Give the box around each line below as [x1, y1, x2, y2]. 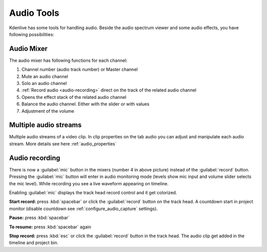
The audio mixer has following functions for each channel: [9, 57, 128, 63]
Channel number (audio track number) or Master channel [21, 67, 138, 73]
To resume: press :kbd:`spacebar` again [9, 224, 91, 230]
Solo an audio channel [21, 81, 67, 86]
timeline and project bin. [9, 240, 59, 246]
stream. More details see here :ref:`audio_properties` [9, 141, 117, 147]
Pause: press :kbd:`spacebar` [9, 215, 70, 221]
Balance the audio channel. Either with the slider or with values [21, 101, 150, 107]
